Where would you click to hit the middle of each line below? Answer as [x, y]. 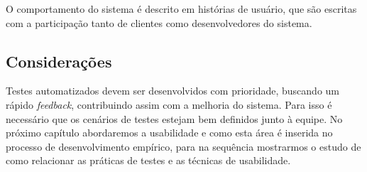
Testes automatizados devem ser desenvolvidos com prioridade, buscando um [173, 91]
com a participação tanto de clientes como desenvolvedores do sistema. [159, 22]
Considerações [59, 61]
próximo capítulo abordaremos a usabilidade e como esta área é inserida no [169, 133]
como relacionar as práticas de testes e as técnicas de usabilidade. [148, 160]
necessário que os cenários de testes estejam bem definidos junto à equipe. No [174, 118]
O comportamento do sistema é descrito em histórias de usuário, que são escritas [181, 9]
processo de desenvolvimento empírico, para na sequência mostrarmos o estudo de [183, 146]
